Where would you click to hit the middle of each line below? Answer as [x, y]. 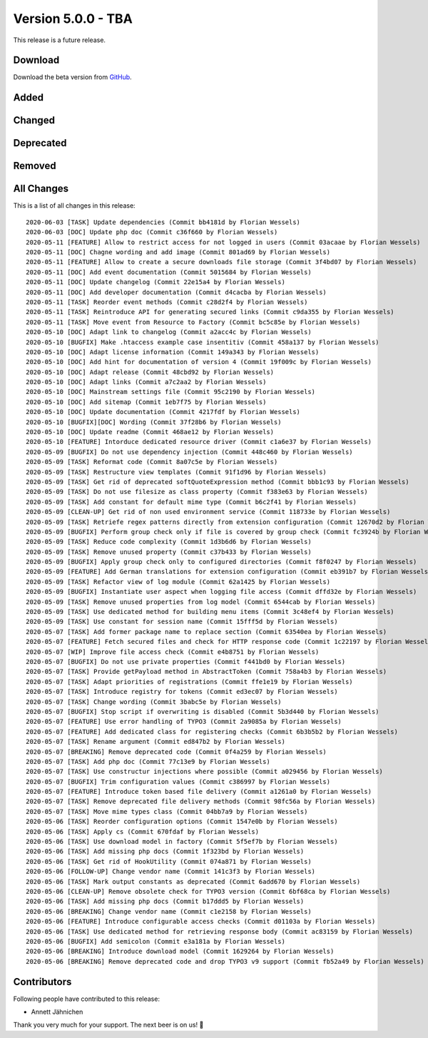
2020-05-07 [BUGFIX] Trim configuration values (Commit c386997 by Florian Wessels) [178, 781]
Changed [34, 120]
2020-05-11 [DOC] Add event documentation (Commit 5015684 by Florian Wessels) [169, 272]
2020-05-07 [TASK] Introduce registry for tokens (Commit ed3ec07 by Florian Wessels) [182, 692]
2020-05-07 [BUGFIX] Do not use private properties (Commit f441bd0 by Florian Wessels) [186, 661]
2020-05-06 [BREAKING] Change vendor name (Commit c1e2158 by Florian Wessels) [169, 911]
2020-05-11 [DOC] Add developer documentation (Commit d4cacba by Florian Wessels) [177, 292]
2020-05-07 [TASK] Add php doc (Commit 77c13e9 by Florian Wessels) [148, 761]
